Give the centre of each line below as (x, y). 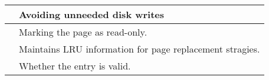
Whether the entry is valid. (75, 66)
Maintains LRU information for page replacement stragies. (140, 49)
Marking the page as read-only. (83, 32)
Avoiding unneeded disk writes (92, 14)
